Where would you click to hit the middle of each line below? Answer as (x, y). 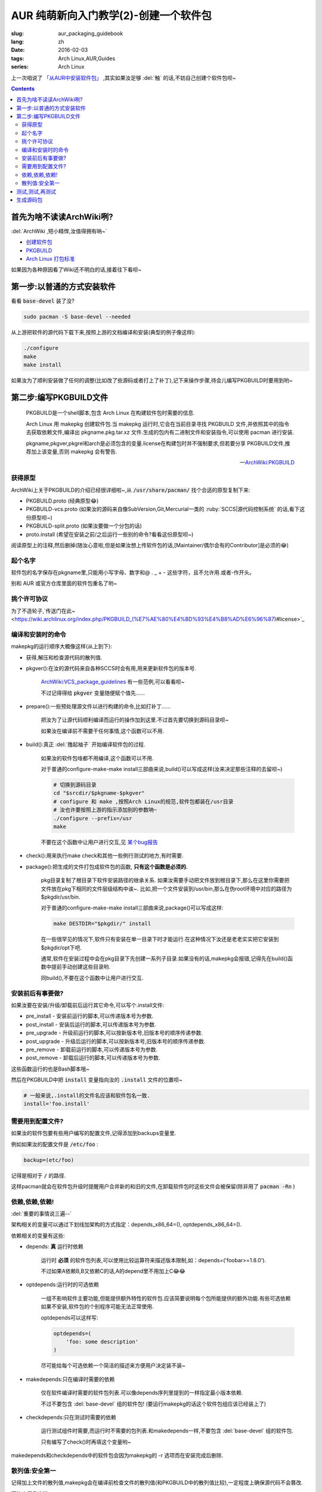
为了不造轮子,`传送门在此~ (43, 611)
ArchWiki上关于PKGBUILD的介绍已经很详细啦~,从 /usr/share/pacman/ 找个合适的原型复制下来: (131, 490)
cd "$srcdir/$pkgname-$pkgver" (99, 793)
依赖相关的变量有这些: (38, 1235)
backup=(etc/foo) (49, 1160)
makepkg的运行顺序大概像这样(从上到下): (62, 646)
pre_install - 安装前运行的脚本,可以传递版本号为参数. (90, 1016)
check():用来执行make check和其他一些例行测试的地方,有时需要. (105, 856)
